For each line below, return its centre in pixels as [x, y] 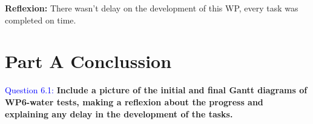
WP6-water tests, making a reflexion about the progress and [134, 101]
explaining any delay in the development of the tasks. [119, 113]
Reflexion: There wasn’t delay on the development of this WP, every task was [152, 8]
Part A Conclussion [88, 61]
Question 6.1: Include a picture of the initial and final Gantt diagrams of [156, 90]
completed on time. [41, 20]
